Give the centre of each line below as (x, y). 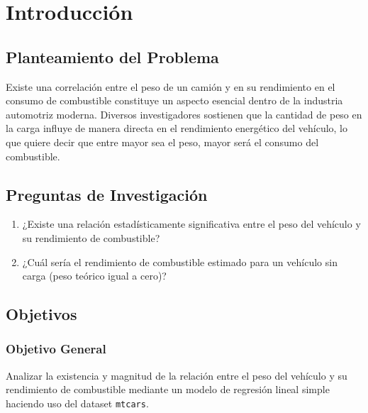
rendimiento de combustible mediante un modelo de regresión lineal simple (168, 389)
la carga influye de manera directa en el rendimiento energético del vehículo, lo (177, 128)
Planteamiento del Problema (112, 56)
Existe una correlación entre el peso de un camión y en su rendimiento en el (171, 86)
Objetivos (41, 314)
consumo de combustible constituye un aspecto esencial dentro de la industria (174, 100)
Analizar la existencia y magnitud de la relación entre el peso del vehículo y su (177, 375)
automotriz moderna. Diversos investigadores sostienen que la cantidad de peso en (184, 114)
